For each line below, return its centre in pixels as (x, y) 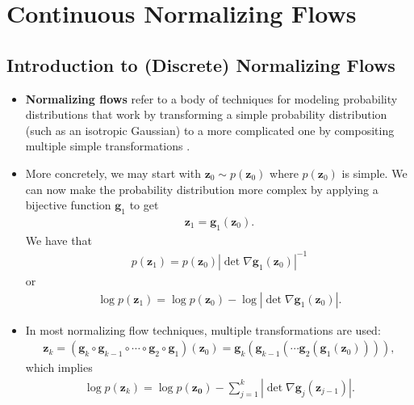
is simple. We (374, 173)
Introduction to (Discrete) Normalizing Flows (201, 64)
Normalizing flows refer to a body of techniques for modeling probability (211, 98)
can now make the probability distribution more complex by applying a (202, 189)
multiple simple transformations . (108, 146)
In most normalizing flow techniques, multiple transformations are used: (203, 329)
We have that (59, 240)
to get (144, 205)
